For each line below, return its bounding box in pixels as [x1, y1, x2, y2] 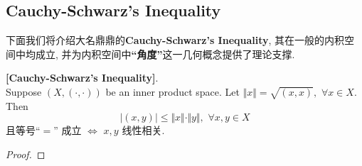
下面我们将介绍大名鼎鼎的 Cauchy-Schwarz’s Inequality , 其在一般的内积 [6, 33, 345, 48]
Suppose [6, 84, 42, 99]
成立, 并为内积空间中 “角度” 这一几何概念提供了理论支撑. [35, 46, 295, 61]
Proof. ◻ [6, 146, 46, 161]
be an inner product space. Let [105, 84, 240, 99]
